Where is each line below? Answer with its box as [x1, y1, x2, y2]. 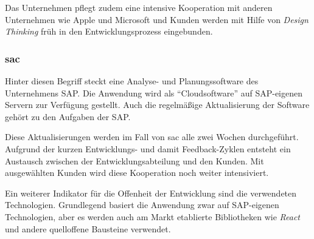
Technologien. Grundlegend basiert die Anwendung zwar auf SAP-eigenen [5, 198, 279, 211]
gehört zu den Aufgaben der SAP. [5, 110, 131, 123]
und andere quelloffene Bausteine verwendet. [5, 222, 171, 235]
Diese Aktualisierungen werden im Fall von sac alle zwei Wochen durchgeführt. [5, 130, 299, 143]
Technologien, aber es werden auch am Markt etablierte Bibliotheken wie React [5, 210, 300, 223]
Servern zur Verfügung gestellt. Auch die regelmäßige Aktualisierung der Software [5, 98, 310, 111]
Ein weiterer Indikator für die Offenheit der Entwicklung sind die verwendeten [5, 186, 297, 199]
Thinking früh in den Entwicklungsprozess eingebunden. [5, 25, 213, 38]
